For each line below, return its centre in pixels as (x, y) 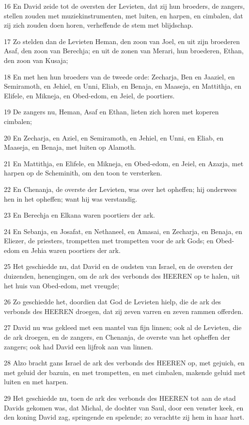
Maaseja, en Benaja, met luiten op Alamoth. (70, 147)
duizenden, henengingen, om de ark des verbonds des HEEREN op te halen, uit (122, 276)
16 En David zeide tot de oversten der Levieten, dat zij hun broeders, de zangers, (124, 6)
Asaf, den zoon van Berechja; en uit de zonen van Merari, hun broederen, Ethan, (124, 51)
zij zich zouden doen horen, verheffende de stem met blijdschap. (99, 25)
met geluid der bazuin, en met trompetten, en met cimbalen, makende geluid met (125, 372)
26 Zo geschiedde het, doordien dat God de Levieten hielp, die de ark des (113, 302)
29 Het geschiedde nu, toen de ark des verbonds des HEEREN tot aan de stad (120, 398)
